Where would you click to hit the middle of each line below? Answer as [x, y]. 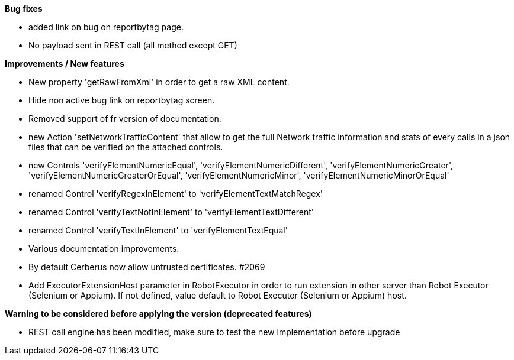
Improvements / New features [65, 64]
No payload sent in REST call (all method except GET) [133, 45]
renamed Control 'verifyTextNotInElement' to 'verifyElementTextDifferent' [171, 212]
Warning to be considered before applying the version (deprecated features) [158, 314]
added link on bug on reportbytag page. [106, 27]
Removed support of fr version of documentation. [125, 119]
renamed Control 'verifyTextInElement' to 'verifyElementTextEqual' [158, 230]
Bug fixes [24, 9]
